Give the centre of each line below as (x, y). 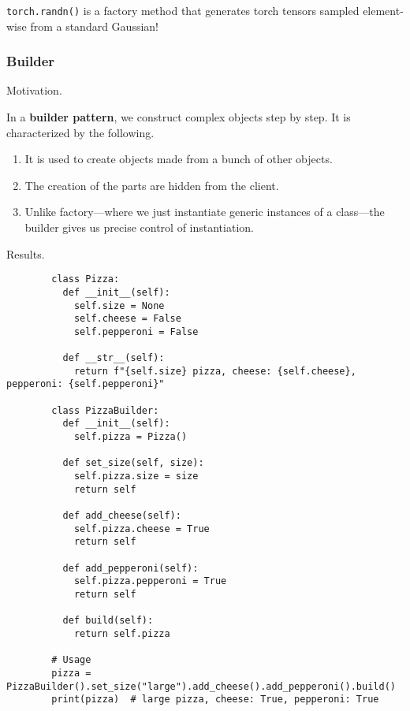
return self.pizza (122, 633)
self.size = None (119, 305)
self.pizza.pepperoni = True (150, 581)
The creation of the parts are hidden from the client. (152, 185)
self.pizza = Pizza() (130, 437)
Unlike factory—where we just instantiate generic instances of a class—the (205, 212)
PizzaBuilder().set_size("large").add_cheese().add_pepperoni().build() (201, 686)
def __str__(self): (114, 358)
